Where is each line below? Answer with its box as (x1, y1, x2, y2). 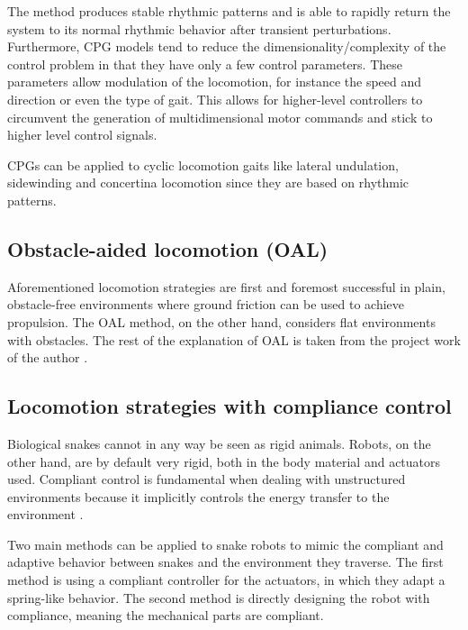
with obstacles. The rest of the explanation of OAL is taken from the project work (7, 330, 461, 349)
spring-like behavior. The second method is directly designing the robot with (7, 588, 430, 607)
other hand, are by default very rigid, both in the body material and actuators (7, 452, 441, 470)
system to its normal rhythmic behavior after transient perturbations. (7, 19, 391, 38)
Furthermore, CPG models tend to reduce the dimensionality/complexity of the (7, 37, 446, 56)
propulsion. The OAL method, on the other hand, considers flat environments (7, 312, 436, 331)
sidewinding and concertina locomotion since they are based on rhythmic (7, 173, 409, 192)
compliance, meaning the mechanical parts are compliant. (7, 606, 324, 625)
